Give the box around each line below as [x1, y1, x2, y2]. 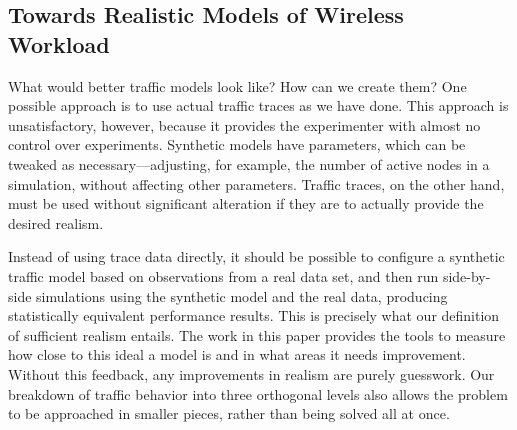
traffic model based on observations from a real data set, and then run [8, 265, 439, 286]
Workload [8, 28, 110, 59]
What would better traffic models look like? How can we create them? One [8, 75, 467, 96]
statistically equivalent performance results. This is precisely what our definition [8, 305, 500, 326]
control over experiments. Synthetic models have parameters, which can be [8, 134, 466, 155]
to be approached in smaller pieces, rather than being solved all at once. [8, 403, 450, 424]
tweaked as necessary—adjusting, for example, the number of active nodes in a [8, 153, 490, 174]
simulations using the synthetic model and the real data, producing [36, 285, 448, 306]
